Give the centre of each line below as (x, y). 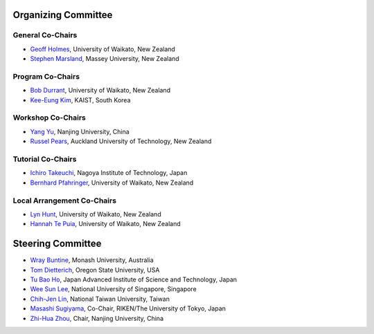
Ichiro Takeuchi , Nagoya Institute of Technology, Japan (109, 173)
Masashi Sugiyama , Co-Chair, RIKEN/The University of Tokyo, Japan (128, 308)
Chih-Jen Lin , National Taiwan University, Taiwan (100, 299)
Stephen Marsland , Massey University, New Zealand (105, 59)
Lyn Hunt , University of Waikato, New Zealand (96, 214)
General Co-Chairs (45, 35)
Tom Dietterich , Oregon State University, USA (95, 270)
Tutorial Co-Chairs (45, 159)
